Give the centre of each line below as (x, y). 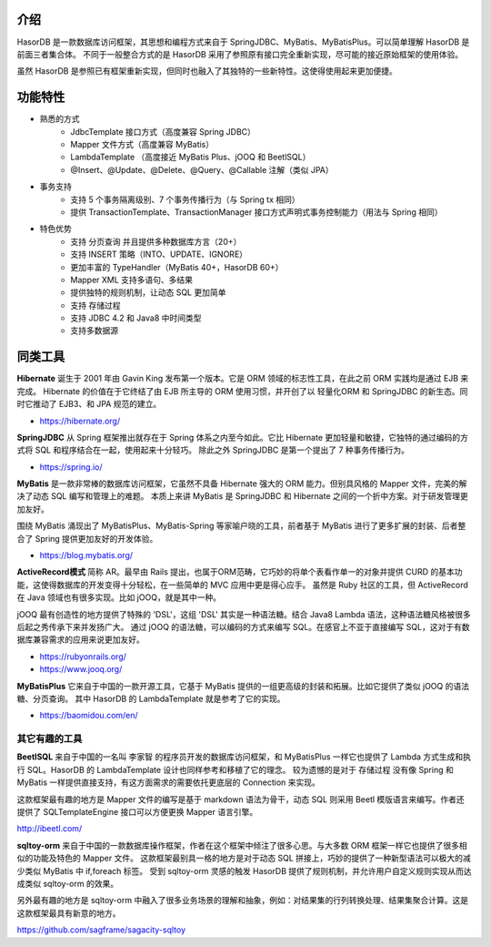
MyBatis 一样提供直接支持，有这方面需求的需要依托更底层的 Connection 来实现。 (168, 782)
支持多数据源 (94, 331)
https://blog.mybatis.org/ (86, 555)
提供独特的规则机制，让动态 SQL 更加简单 (148, 292)
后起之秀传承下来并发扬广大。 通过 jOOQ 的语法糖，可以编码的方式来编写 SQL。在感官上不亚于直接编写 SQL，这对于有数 (243, 627)
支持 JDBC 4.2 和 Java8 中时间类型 (136, 318)
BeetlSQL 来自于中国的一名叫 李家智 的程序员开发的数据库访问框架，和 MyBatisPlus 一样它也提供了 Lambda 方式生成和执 (244, 757)
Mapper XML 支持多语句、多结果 (132, 280)
